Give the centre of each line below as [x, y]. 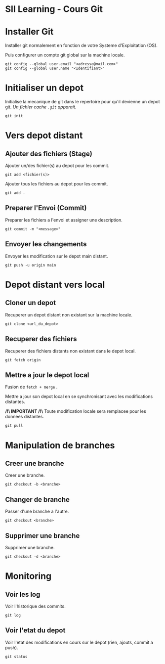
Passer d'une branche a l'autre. [37, 511]
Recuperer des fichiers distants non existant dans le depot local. [70, 351]
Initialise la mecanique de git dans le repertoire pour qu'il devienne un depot [82, 102]
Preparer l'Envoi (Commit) [46, 208]
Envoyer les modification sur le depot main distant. [57, 256]
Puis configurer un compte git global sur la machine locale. [65, 55]
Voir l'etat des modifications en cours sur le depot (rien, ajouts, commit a [79, 642]
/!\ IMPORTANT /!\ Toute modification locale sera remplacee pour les [76, 411]
